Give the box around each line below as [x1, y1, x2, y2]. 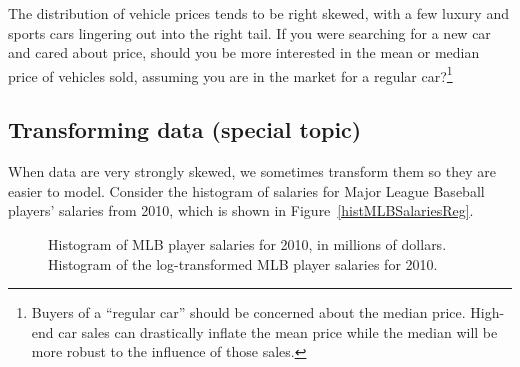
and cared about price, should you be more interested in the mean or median [8, 42, 480, 63]
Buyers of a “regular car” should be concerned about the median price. [31, 302, 466, 323]
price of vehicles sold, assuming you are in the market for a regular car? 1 [8, 62, 453, 86]
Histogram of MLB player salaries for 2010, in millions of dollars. [48, 234, 447, 255]
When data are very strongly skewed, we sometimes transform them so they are [8, 161, 496, 182]
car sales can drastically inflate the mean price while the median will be [58, 321, 498, 342]
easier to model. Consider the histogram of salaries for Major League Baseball [8, 180, 485, 201]
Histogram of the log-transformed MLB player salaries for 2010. [48, 253, 438, 274]
